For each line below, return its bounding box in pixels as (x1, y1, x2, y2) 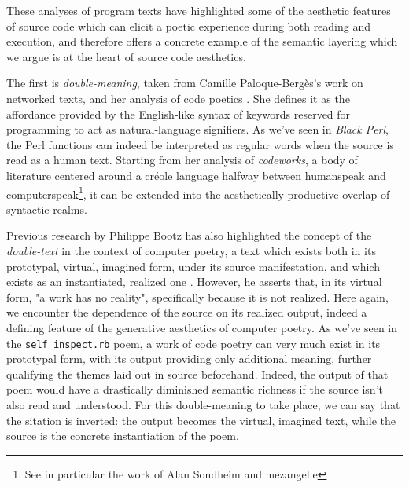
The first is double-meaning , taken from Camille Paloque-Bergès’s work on (6, 75, 363, 91)
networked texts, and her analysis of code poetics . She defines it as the (6, 90, 350, 106)
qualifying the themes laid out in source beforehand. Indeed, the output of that (6, 365, 389, 382)
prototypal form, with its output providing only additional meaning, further (6, 350, 372, 367)
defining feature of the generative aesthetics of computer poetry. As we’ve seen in (6, 319, 398, 335)
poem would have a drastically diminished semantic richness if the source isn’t (6, 381, 383, 397)
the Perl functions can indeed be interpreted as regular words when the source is (6, 136, 394, 152)
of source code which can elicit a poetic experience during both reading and (6, 17, 371, 34)
